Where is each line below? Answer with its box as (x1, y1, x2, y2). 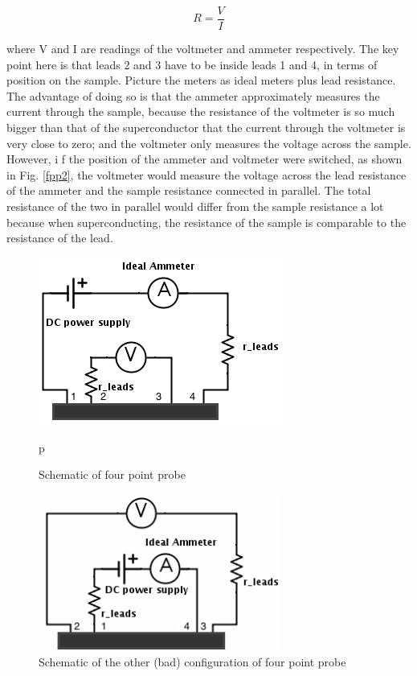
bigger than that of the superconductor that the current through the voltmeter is (6, 119, 406, 136)
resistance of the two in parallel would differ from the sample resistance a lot (6, 198, 384, 214)
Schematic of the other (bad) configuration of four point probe (39, 653, 346, 670)
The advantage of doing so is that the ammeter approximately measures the (6, 87, 380, 104)
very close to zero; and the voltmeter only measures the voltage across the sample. (6, 134, 411, 151)
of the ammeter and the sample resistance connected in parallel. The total (6, 182, 371, 199)
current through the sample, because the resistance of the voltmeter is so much (6, 103, 395, 120)
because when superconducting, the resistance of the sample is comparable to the (6, 213, 407, 230)
